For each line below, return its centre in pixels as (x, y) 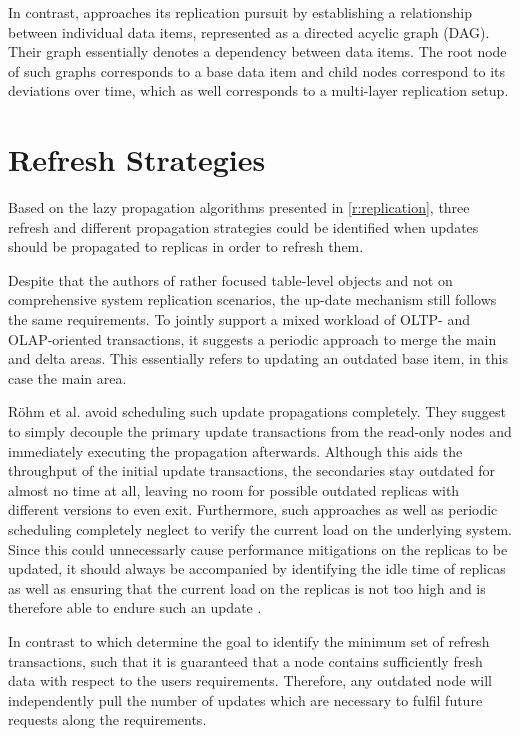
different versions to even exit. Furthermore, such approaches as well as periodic (253, 509)
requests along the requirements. (107, 719)
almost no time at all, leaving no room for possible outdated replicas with (234, 489)
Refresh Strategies (137, 159)
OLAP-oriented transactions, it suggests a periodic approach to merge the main (252, 338)
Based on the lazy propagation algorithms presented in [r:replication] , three (239, 207)
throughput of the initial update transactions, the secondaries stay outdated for (252, 470)
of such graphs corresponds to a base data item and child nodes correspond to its (257, 70)
